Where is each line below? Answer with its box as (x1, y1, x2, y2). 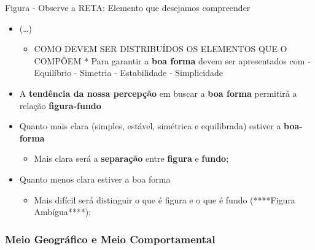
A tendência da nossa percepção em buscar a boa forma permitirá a (19, 86, 297, 99)
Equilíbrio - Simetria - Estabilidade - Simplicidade (34, 66, 224, 79)
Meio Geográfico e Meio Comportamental (5, 231, 216, 246)
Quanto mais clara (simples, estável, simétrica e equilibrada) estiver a (19, 119, 281, 132)
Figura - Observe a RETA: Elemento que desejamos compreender (5, 1, 251, 13)
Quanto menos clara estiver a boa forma (19, 172, 171, 185)
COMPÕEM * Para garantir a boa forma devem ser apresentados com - (34, 54, 311, 67)
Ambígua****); (34, 205, 91, 218)
